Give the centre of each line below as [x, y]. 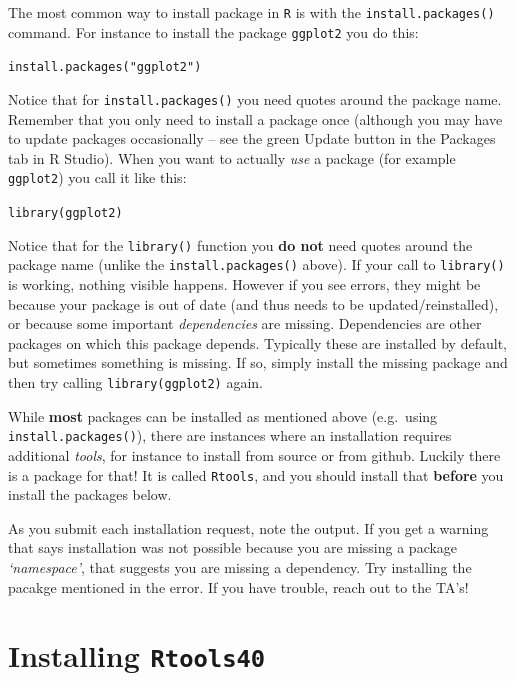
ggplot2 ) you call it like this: [97, 177]
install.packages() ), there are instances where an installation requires [230, 435]
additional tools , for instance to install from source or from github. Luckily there [254, 454]
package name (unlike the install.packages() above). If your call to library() [256, 264]
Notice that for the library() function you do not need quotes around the [240, 244]
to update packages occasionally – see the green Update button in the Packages [252, 138]
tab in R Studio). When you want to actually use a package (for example [232, 157]
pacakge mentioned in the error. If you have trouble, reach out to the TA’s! [238, 586]
